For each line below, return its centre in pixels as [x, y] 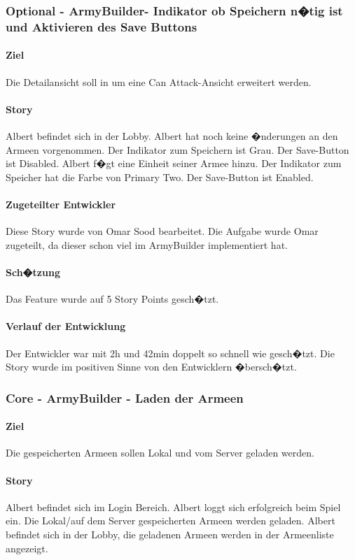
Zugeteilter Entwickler [61, 204]
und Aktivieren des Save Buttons [102, 26]
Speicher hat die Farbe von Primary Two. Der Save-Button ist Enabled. [160, 177]
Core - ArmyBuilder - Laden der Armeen [125, 397]
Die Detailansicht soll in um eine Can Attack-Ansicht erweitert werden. [159, 81]
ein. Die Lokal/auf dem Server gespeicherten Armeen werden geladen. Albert [170, 520]
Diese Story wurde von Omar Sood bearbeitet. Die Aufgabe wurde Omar [162, 231]
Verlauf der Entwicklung [66, 326]
